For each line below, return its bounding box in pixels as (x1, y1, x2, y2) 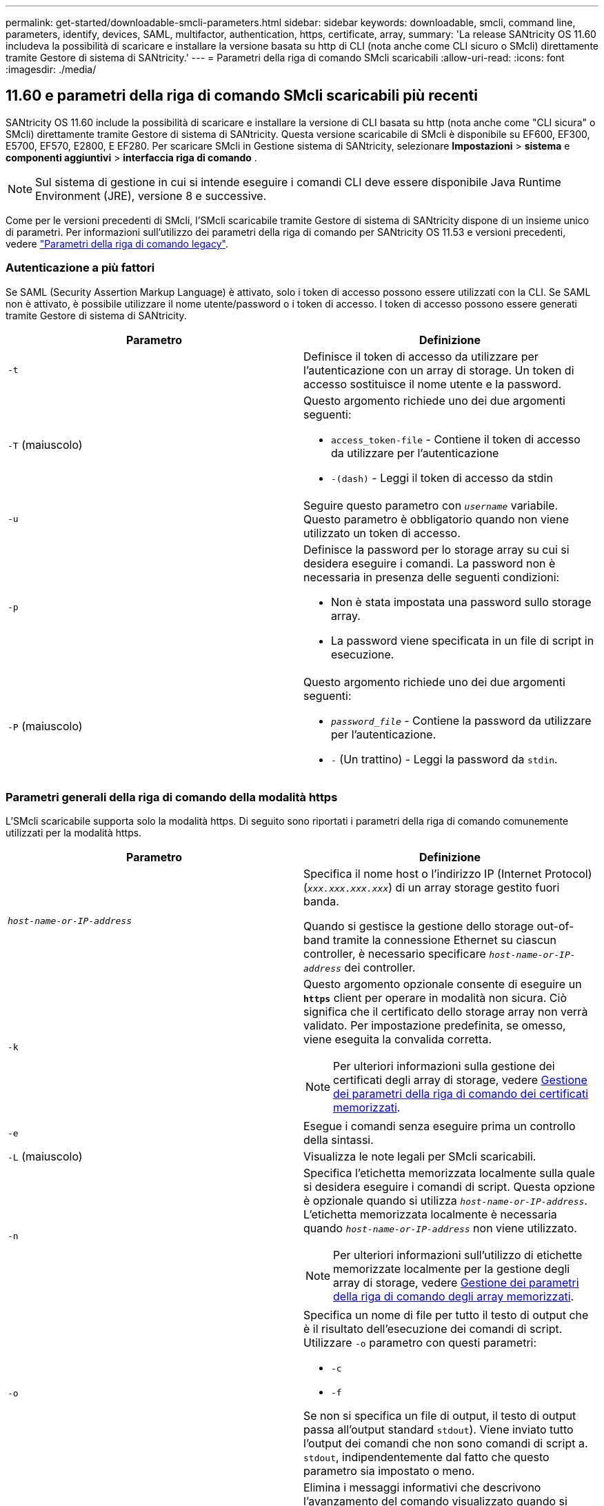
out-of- (536, 919, 574, 934)
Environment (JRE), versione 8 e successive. (35, 188, 267, 203)
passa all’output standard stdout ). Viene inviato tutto (303, 1423, 574, 1437)
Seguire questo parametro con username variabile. (303, 498, 558, 512)
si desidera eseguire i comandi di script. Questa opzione (303, 1180, 595, 1194)
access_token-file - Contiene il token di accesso (331, 432, 581, 446)
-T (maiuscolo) (8, 437, 83, 452)
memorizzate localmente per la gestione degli (333, 1262, 570, 1276)
